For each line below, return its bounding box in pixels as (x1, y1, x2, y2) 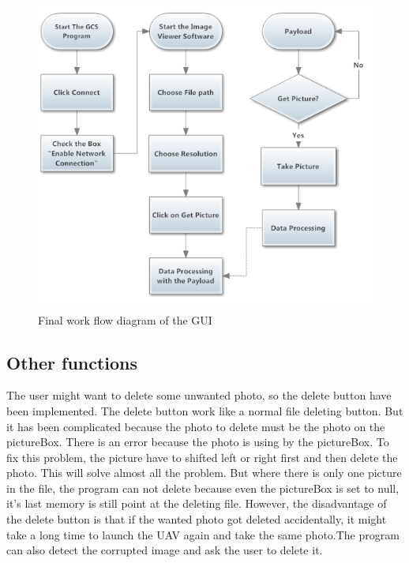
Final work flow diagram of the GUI (38, 311, 212, 328)
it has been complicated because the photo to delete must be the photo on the (6, 418, 385, 434)
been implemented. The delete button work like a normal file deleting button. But (6, 402, 403, 418)
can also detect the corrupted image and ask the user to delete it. (6, 542, 323, 558)
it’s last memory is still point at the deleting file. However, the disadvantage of (6, 495, 387, 512)
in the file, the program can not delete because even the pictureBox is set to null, (6, 479, 400, 496)
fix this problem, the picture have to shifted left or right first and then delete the (6, 449, 398, 465)
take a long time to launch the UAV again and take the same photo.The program (6, 526, 400, 542)
